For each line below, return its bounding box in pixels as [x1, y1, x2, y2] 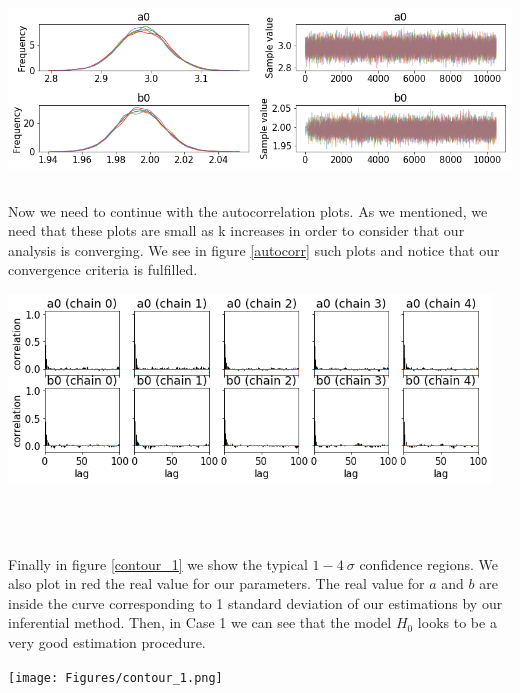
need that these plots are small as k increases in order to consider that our [8, 220, 465, 241]
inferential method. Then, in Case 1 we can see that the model [8, 612, 392, 633]
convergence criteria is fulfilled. [8, 259, 198, 280]
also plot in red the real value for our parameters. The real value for [8, 573, 425, 594]
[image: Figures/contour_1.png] [8, 670, 223, 685]
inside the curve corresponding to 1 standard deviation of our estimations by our [8, 592, 503, 613]
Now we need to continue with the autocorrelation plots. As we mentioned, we [8, 200, 488, 221]
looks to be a [417, 612, 497, 633]
